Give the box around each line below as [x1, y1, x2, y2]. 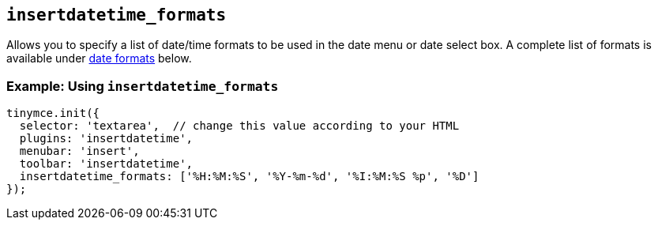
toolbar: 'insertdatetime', [19, 157, 194, 171]
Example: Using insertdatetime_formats [6, 77, 279, 94]
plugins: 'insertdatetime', [19, 132, 194, 145]
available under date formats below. [6, 51, 192, 66]
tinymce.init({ [6, 107, 100, 120]
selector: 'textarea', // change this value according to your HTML [19, 119, 460, 133]
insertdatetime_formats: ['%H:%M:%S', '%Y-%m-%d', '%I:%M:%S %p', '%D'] [19, 170, 479, 183]
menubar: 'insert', [19, 145, 140, 158]
